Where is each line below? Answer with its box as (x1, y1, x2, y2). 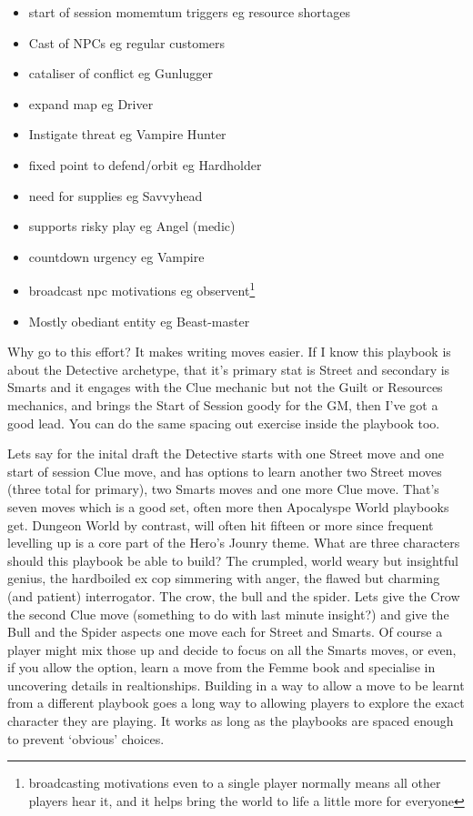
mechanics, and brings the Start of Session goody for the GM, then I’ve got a (7, 395, 438, 414)
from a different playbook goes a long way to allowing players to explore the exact (7, 693, 465, 712)
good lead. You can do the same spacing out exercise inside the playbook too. (7, 413, 440, 432)
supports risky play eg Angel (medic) (28, 217, 236, 236)
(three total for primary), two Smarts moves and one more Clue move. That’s (7, 479, 439, 499)
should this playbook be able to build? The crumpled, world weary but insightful (7, 550, 458, 569)
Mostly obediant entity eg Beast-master (28, 311, 250, 330)
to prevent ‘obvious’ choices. (7, 729, 165, 748)
